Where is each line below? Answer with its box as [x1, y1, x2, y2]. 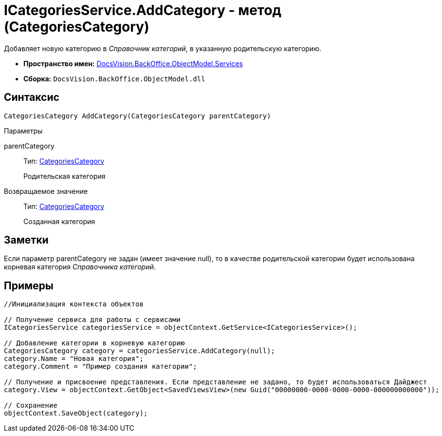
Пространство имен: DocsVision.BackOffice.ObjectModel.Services [23, 59, 243, 68]
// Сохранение [4, 401, 58, 410]
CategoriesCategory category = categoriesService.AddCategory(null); [4, 347, 275, 355]
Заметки [4, 234, 49, 246]
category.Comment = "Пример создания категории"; [4, 362, 197, 371]
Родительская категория [23, 171, 106, 180]
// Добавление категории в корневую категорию [4, 339, 185, 347]
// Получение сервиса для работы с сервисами [4, 316, 181, 324]
